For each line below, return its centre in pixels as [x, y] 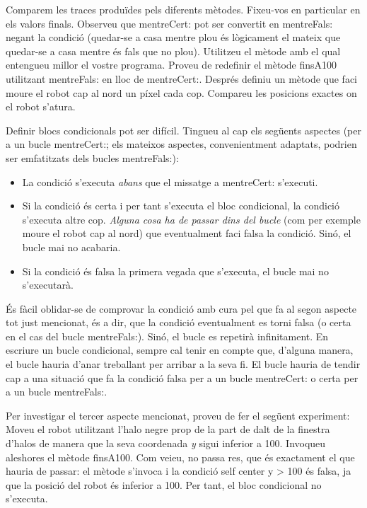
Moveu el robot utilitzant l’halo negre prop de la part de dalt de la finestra [168, 429]
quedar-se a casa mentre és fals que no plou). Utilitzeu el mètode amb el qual [173, 51]
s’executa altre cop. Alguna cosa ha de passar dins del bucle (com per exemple [191, 219]
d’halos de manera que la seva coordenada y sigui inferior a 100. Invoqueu [166, 443]
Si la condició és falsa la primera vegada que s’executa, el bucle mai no [175, 271]
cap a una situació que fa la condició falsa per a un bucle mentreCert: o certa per [182, 377]
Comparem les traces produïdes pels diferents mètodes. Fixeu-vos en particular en [183, 9]
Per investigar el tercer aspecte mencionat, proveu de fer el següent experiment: [178, 415]
